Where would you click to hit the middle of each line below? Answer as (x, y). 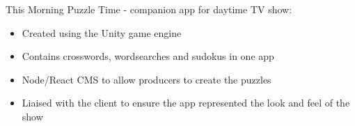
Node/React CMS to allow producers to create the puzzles (147, 79)
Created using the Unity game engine (102, 32)
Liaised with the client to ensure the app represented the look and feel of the (186, 103)
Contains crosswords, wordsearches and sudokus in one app (148, 56)
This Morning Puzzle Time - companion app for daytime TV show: (149, 9)
